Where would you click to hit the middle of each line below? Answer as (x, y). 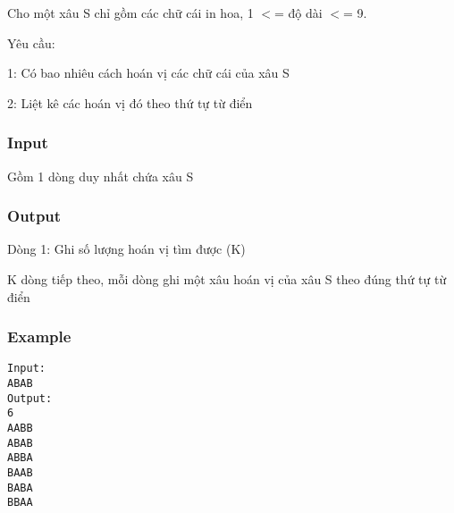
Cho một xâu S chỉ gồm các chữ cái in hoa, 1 (130, 13)
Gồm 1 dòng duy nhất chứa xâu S (101, 176)
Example (39, 336)
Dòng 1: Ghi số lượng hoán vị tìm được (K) (126, 249)
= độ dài (298, 13)
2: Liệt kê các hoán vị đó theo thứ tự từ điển (130, 102)
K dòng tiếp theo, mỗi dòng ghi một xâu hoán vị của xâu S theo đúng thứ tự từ (227, 279)
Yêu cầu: (31, 42)
